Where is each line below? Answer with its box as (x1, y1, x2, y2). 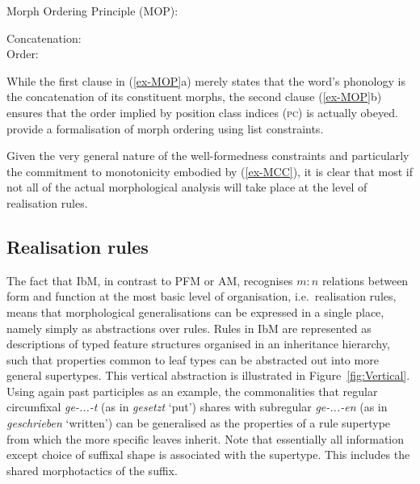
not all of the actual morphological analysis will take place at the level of (6, 179, 367, 196)
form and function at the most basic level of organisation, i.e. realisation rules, (6, 288, 397, 305)
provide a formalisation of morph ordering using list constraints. (6, 120, 324, 137)
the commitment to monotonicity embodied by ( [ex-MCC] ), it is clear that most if (6, 162, 413, 179)
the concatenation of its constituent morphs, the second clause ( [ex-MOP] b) (6, 88, 382, 105)
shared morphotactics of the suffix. (6, 461, 178, 478)
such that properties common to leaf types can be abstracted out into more (6, 351, 379, 368)
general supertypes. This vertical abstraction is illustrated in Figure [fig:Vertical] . (6, 367, 410, 384)
